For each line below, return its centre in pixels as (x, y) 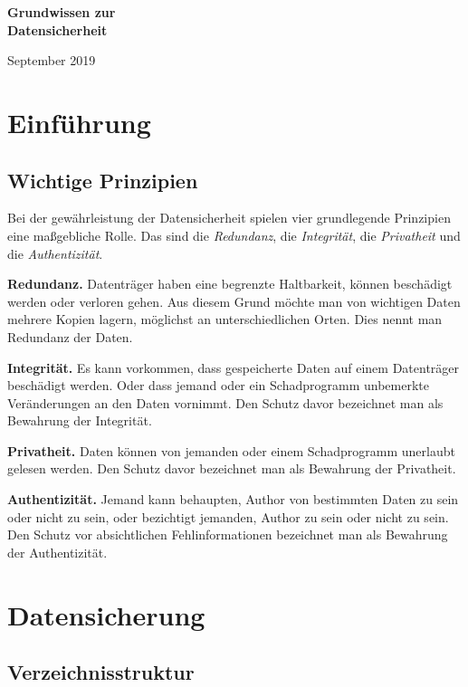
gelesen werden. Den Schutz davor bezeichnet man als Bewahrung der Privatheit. (232, 468)
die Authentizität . (55, 253)
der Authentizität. (57, 552)
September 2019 (52, 60)
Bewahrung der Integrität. (80, 420)
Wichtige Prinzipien (103, 180)
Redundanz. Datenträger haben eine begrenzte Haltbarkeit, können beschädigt (230, 284)
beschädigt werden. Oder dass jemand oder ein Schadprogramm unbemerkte (218, 385)
